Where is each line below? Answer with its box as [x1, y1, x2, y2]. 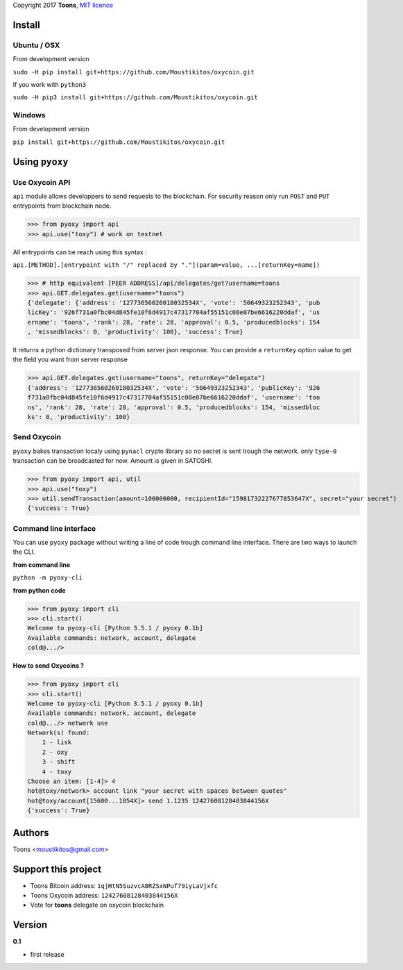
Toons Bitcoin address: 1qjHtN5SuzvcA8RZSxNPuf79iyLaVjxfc [30, 881, 218, 889]
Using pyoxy [12, 156, 69, 167]
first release [30, 950, 65, 958]
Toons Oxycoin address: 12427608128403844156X [30, 891, 178, 899]
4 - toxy [42, 768, 72, 775]
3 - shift [42, 758, 76, 766]
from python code [12, 586, 66, 594]
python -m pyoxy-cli [12, 574, 83, 582]
